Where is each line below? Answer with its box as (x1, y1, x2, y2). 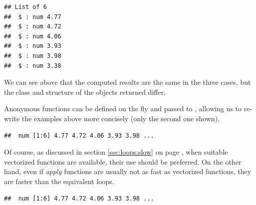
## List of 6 (4, 3, 47, 10)
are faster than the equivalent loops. (4, 176, 114, 186)
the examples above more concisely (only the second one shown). (21, 113, 220, 123)
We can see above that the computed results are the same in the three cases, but (4, 77, 251, 87)
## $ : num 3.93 (4, 42, 61, 50)
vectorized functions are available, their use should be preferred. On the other (4, 156, 242, 167)
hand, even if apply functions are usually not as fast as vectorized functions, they (4, 166, 252, 177)
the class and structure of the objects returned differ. (4, 86, 166, 97)
